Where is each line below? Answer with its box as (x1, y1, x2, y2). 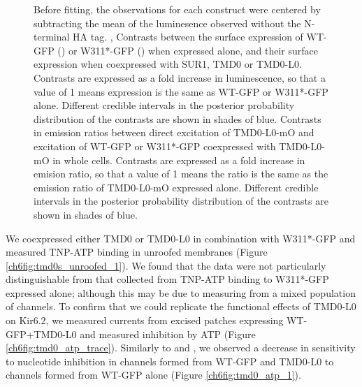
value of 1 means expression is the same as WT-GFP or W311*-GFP (34, 84, 328, 98)
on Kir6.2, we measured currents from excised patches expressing (6, 313, 284, 328)
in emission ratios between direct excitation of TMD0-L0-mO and (34, 125, 314, 140)
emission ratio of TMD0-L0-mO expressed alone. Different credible (34, 180, 319, 194)
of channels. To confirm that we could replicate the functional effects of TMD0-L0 (6, 299, 356, 314)
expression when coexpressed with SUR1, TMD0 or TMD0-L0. (34, 57, 302, 71)
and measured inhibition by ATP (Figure (80, 326, 256, 341)
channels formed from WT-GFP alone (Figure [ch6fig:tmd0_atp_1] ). (6, 367, 301, 382)
